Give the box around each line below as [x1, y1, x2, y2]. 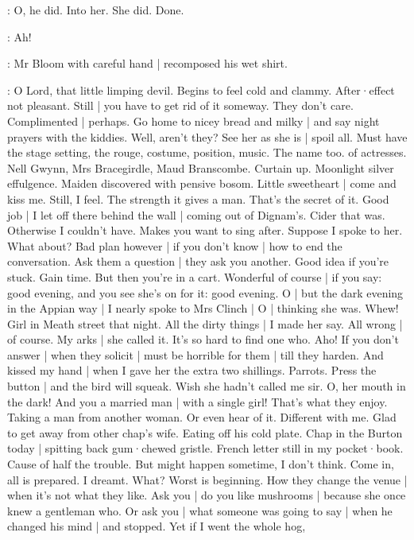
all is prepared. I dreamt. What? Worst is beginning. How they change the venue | [7, 471, 408, 488]
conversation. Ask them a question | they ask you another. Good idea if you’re [7, 253, 389, 270]
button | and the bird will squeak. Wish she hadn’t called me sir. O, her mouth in [7, 378, 406, 394]
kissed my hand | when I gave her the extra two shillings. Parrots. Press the [7, 362, 377, 379]
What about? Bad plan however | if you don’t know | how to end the [7, 237, 342, 254]
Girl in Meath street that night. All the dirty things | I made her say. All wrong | [7, 315, 403, 332]
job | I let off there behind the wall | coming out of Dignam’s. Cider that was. [7, 206, 385, 223]
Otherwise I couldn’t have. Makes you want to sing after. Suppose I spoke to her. [7, 222, 403, 239]
